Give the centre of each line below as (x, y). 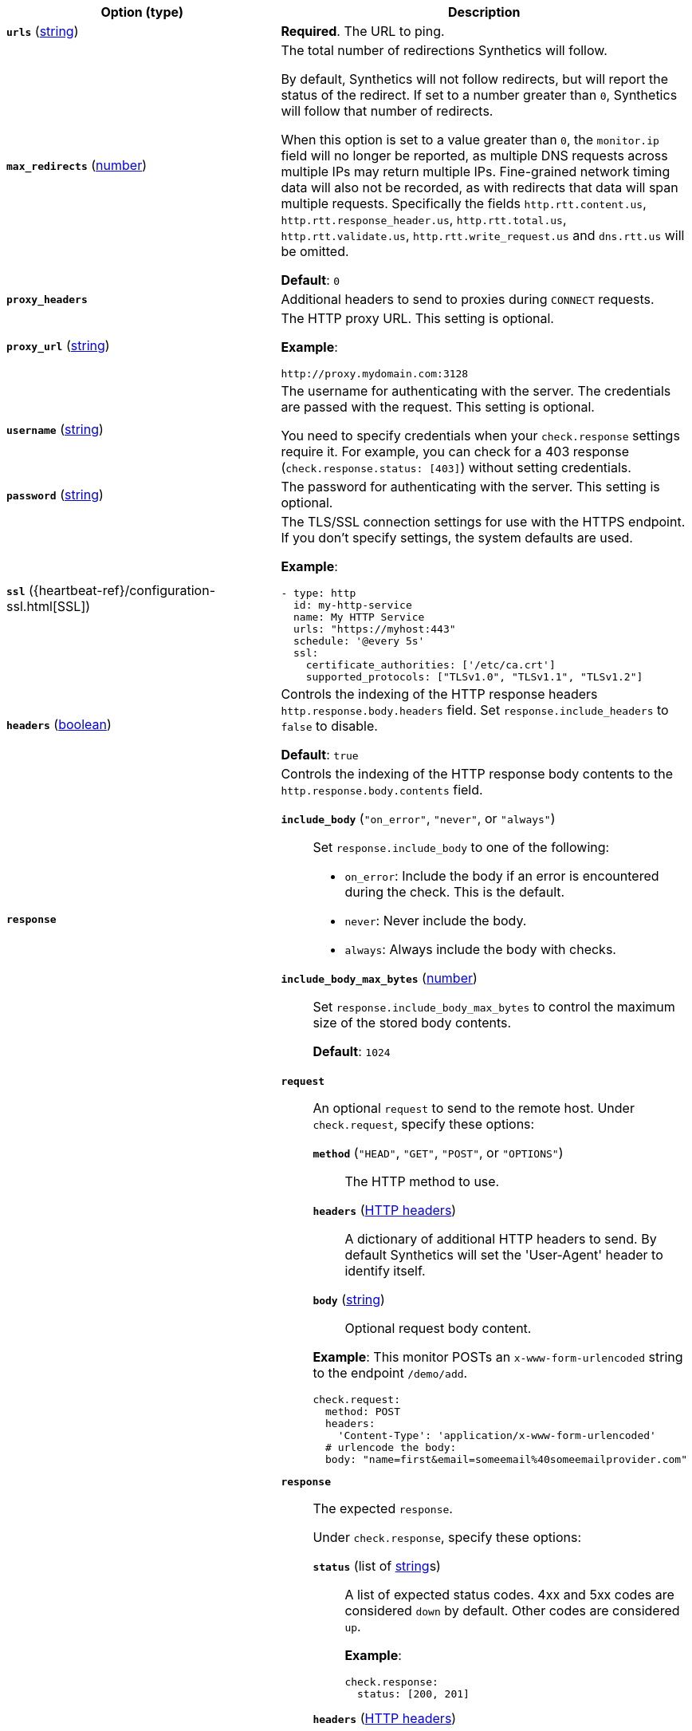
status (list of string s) (377, 1566)
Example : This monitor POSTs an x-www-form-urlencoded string (498, 1357)
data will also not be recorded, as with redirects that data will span (480, 187)
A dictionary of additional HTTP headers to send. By (501, 1239)
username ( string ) (55, 429)
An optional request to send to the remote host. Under (474, 1108)
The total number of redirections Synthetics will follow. (444, 50)
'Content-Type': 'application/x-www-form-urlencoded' (497, 1435)
